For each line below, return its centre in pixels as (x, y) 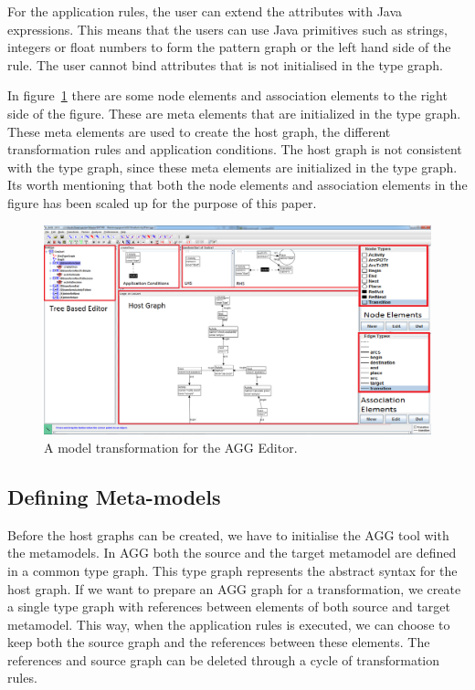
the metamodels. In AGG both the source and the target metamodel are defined (232, 553)
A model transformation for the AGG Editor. (171, 447)
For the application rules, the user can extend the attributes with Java (205, 11)
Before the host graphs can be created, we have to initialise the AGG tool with (228, 534)
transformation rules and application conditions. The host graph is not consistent (235, 149)
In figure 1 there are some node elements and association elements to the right (227, 95)
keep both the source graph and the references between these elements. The (219, 642)
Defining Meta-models (114, 496)
